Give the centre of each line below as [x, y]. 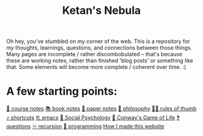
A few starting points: [62, 92]
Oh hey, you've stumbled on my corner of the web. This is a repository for [98, 41]
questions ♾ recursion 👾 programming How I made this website [85, 126]
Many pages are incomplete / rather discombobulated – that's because [94, 54]
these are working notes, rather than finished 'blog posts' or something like [100, 60]
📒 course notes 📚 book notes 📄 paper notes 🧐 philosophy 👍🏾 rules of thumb [101, 109]
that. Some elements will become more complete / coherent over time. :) [96, 67]
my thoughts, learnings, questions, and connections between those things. [99, 48]
